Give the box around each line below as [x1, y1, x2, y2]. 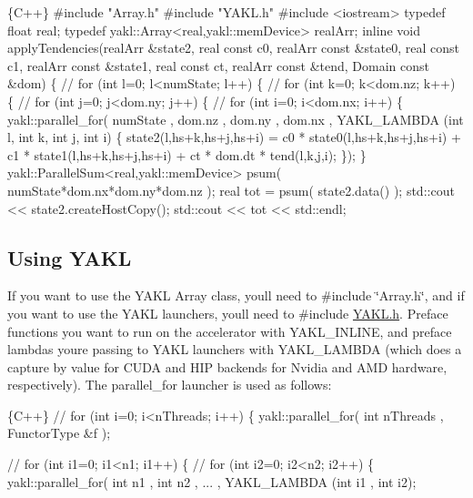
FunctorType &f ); [7, 423, 111, 442]
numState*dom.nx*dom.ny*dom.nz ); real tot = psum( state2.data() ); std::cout [7, 180, 455, 199]
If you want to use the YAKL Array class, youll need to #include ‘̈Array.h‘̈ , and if [7, 286, 465, 305]
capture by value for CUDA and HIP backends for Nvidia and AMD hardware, [7, 357, 448, 376]
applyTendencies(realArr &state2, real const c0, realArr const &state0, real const [7, 38, 459, 57]
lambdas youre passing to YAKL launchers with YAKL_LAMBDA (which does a [7, 340, 462, 359]
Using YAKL [7, 243, 132, 271]
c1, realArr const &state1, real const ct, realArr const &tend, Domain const [7, 56, 429, 75]
